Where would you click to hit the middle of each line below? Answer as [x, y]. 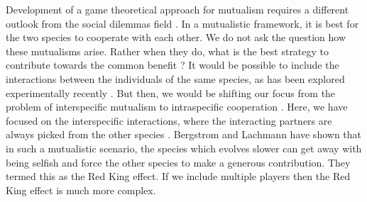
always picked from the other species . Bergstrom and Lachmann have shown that [184, 134]
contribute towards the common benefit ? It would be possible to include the [172, 65]
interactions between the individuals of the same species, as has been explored [175, 78]
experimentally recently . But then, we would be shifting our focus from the [171, 92]
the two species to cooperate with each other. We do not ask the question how [176, 37]
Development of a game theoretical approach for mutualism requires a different [177, 9]
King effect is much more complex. [81, 190]
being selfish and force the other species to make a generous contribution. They [178, 162]
